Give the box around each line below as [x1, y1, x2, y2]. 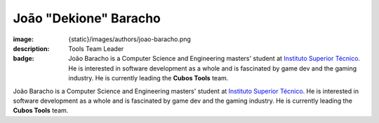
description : [13, 44, 50, 52]
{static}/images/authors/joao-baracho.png [68, 35, 191, 43]
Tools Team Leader [68, 44, 124, 52]
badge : [13, 55, 34, 63]
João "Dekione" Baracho [13, 10, 161, 26]
